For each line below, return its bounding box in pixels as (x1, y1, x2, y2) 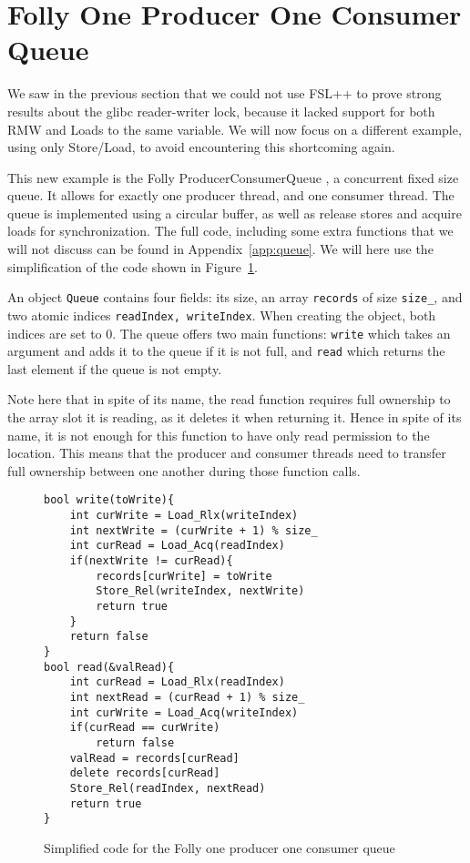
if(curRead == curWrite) (69, 721, 220, 735)
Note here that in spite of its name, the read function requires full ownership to (7, 390, 451, 409)
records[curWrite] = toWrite (96, 569, 272, 583)
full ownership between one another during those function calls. (7, 461, 361, 480)
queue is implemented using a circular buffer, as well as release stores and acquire (7, 203, 462, 222)
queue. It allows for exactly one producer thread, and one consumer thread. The (7, 186, 455, 205)
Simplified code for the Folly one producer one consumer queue (44, 838, 395, 857)
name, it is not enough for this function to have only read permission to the (7, 425, 430, 444)
